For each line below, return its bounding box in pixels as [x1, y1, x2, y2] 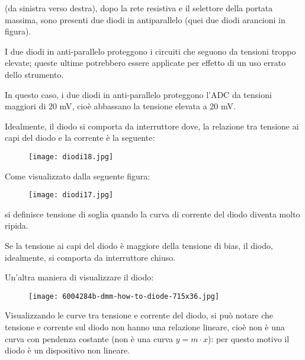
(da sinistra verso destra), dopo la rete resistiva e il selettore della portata [5, 2, 273, 14]
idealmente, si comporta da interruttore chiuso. [5, 251, 176, 263]
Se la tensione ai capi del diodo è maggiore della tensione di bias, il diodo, [5, 239, 273, 252]
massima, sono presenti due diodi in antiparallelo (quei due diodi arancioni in [5, 13, 285, 26]
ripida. [5, 219, 28, 232]
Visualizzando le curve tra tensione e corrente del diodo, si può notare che [5, 309, 274, 321]
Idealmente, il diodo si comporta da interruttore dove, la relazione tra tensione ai [5, 119, 299, 132]
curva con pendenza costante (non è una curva [5, 332, 174, 345]
